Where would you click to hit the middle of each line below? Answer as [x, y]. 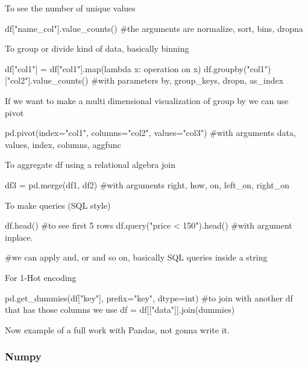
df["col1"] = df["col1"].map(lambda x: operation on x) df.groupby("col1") [138, 68]
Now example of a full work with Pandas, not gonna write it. [117, 329]
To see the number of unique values [70, 8]
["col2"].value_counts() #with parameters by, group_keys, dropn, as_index [144, 80]
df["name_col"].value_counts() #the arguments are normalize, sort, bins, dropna [154, 28]
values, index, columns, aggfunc [63, 144]
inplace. [19, 237]
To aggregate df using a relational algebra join [90, 165]
